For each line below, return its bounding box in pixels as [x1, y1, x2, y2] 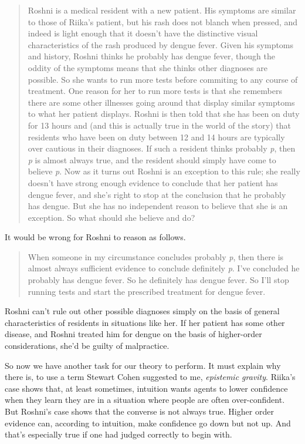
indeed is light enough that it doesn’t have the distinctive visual [28, 27, 258, 39]
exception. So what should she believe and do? [28, 211, 195, 223]
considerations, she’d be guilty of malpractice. [5, 339, 170, 352]
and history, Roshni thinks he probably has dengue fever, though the [28, 50, 275, 62]
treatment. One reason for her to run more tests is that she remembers [28, 85, 282, 97]
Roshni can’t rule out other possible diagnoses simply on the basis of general [5, 305, 280, 317]
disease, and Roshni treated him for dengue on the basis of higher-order [5, 328, 262, 340]
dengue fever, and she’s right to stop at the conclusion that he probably [28, 188, 286, 200]
